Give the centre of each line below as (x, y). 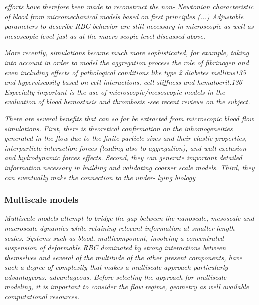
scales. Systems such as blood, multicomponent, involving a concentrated (114, 238)
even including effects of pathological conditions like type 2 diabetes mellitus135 (125, 72)
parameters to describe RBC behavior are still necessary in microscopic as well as (129, 26)
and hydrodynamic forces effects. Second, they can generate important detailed (123, 158)
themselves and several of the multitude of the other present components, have (123, 257)
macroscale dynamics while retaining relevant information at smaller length (119, 228)
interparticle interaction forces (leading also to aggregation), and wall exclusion (125, 147)
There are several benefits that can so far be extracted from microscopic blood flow (129, 118)
